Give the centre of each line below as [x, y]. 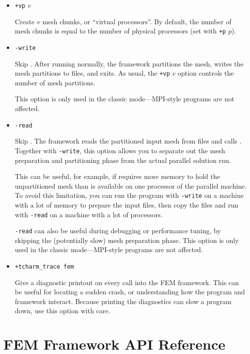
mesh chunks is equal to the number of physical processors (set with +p [120, 31]
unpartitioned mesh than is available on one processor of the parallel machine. [131, 185]
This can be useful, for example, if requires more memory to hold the [117, 176]
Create [25, 21]
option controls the [206, 73]
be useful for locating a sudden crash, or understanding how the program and [130, 292]
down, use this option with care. [62, 311]
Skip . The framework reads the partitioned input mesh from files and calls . [128, 141]
